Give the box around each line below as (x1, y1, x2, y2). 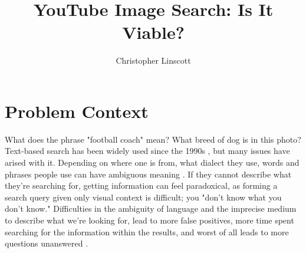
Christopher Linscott (116, 54, 191, 67)
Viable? (122, 20, 185, 44)
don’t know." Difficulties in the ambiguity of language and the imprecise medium (5, 202, 297, 215)
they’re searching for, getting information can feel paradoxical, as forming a (5, 179, 278, 192)
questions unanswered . (5, 237, 88, 249)
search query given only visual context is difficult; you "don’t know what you (5, 190, 282, 203)
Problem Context (5, 98, 149, 123)
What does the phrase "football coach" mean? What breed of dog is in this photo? (5, 133, 301, 145)
